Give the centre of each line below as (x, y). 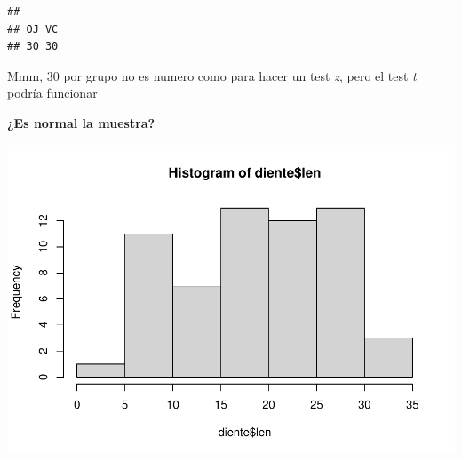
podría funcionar (52, 93)
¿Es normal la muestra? (81, 122)
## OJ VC (33, 29)
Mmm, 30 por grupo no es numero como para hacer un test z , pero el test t (212, 75)
